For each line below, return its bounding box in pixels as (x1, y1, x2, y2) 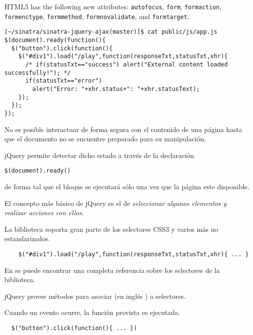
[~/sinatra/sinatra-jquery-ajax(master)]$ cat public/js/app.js (4, 28, 217, 36)
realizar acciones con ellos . (4, 207, 84, 218)
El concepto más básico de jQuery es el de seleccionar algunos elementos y (4, 198, 227, 208)
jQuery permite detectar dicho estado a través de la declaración (4, 150, 194, 160)
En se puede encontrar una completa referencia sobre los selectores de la (4, 265, 220, 275)
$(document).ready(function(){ (4, 36, 106, 44)
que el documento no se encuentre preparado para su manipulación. (4, 134, 206, 144)
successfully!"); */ (4, 69, 71, 76)
